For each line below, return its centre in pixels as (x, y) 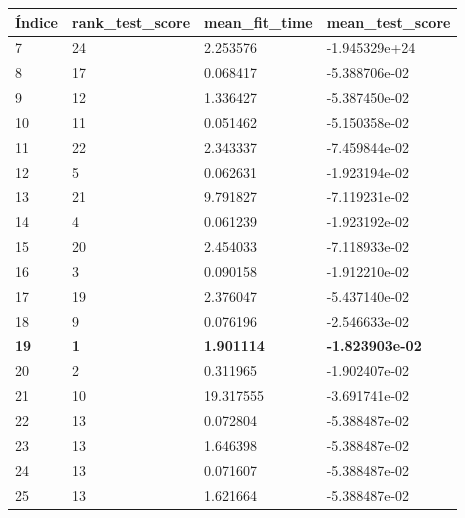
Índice (36, 21)
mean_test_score (388, 21)
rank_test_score (131, 21)
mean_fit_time (258, 21)
